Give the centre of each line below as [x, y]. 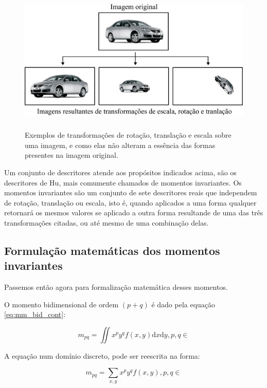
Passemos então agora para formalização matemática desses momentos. [116, 287]
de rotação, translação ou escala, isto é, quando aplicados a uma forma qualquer [130, 202]
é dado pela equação [183, 304]
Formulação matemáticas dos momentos [112, 250]
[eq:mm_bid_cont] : [35, 314]
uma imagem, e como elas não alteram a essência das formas [120, 145]
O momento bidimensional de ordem [61, 304]
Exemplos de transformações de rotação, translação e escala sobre [128, 135]
